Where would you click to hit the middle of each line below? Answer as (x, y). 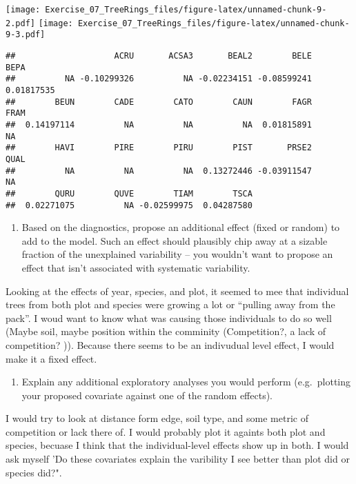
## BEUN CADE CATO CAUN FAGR (159, 102)
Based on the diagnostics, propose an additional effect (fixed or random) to (181, 227)
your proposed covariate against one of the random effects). (147, 395)
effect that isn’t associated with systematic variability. (136, 267)
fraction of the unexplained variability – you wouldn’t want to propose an (177, 254)
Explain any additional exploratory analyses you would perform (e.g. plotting (186, 382)
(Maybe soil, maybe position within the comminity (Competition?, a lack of (166, 331)
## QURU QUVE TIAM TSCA (129, 193)
